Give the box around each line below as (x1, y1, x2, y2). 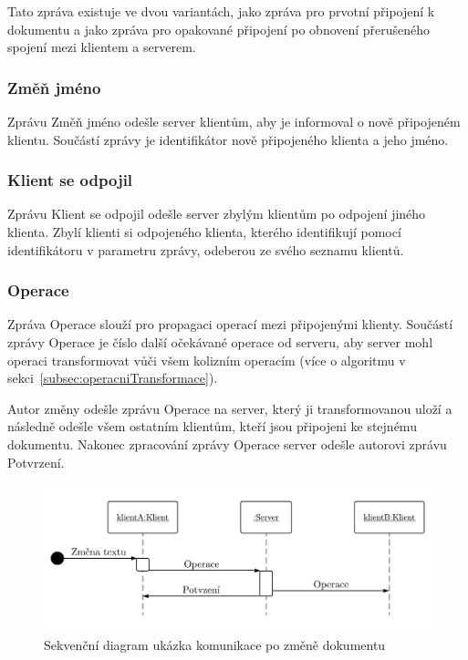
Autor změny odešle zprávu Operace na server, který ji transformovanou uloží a (7, 398, 452, 418)
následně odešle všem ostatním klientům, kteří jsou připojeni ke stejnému (7, 417, 417, 436)
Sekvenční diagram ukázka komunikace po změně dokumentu (44, 634, 386, 654)
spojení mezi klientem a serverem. (7, 37, 196, 57)
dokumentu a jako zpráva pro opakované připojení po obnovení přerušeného (7, 19, 431, 38)
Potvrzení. (7, 452, 65, 471)
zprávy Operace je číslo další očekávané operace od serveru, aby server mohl (7, 333, 433, 351)
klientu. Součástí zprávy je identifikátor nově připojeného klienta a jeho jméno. (7, 129, 449, 149)
